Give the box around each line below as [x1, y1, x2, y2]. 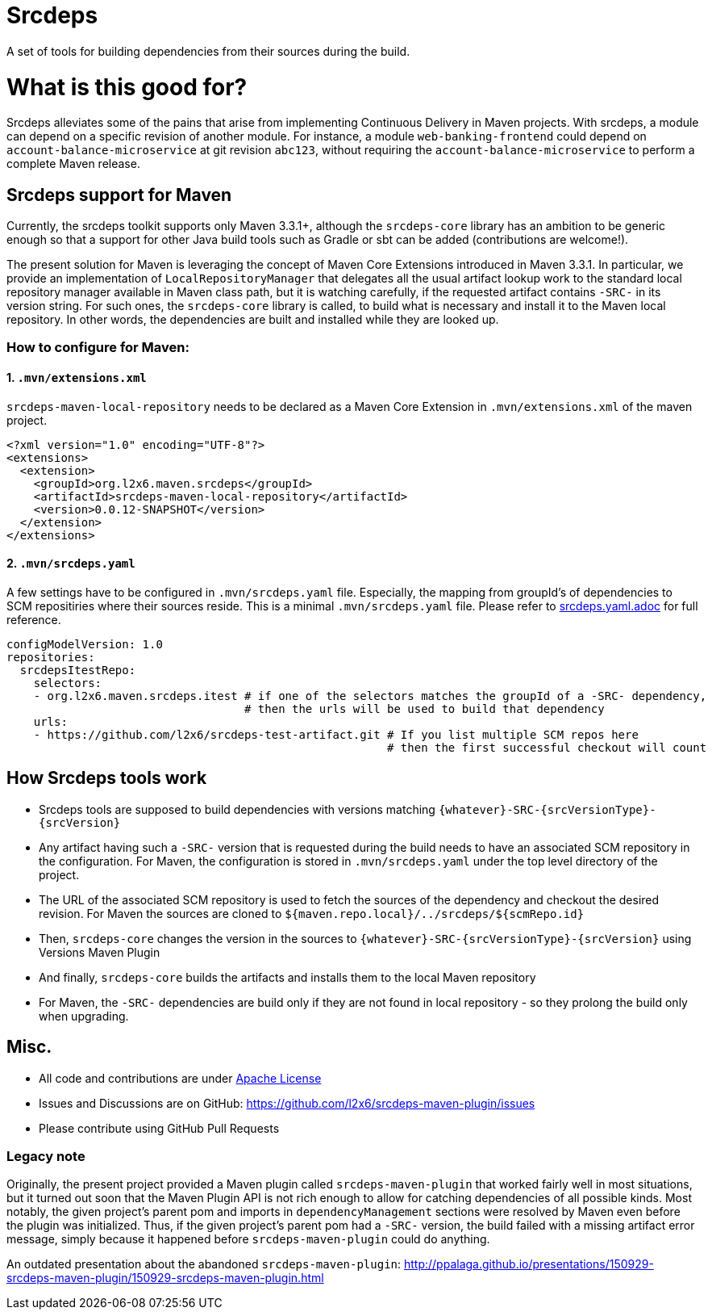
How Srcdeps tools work [6, 768, 207, 789]
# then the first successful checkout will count [387, 740, 707, 754]
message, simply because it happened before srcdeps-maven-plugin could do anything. [6, 1232, 490, 1247]
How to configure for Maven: [6, 339, 189, 356]
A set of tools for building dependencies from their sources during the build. [6, 44, 410, 58]
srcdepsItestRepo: [19, 663, 136, 677]
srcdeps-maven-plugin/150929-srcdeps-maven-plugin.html [6, 1271, 324, 1285]
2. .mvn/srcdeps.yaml [6, 556, 135, 571]
